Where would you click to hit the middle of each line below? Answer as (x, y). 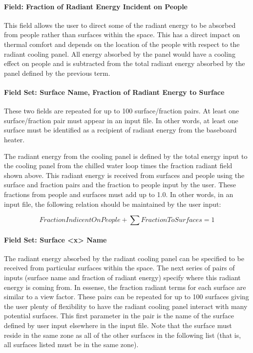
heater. (14, 139)
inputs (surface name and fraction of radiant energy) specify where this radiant (122, 277)
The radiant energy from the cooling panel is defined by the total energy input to (126, 156)
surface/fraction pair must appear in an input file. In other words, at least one (121, 120)
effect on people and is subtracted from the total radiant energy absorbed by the (125, 63)
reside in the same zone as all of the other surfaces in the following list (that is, (123, 335)
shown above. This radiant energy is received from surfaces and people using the (124, 175)
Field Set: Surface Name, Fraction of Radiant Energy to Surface (114, 92)
